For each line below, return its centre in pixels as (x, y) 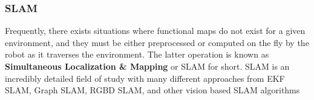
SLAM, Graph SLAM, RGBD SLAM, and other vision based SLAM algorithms (152, 90)
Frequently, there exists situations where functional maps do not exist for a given (155, 31)
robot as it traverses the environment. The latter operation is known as (137, 54)
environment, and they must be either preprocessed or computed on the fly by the (157, 42)
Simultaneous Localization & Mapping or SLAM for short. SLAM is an (147, 66)
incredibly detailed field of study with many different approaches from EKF (145, 78)
